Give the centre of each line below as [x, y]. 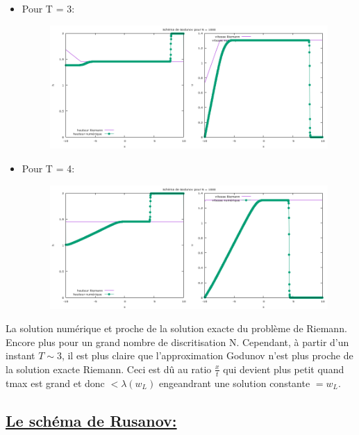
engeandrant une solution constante [234, 383]
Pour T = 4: [48, 169]
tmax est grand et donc [55, 383]
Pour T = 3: [48, 8]
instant [20, 355]
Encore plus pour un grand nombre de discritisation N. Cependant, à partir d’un [177, 342]
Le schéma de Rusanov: [91, 420]
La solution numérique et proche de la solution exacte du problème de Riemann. [176, 328]
